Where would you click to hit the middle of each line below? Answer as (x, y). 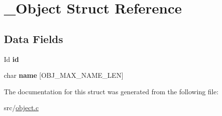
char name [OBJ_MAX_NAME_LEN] (64, 75)
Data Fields (34, 38)
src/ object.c (21, 108)
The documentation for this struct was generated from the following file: (111, 91)
